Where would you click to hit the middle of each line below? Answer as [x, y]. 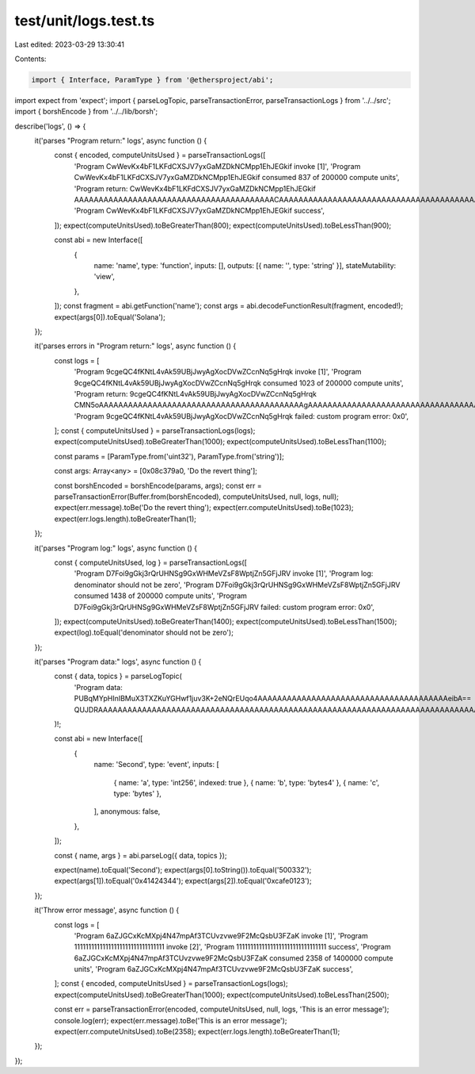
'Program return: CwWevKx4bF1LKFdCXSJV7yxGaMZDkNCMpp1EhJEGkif [195, 188]
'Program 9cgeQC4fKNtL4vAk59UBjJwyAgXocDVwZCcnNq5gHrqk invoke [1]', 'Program [218, 372]
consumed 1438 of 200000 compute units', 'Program [160, 596]
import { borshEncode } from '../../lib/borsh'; [86, 112]
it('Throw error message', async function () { [107, 910]
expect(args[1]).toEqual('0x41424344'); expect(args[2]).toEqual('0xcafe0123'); [183, 881]
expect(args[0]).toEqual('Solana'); [110, 316]
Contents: [30, 59]
